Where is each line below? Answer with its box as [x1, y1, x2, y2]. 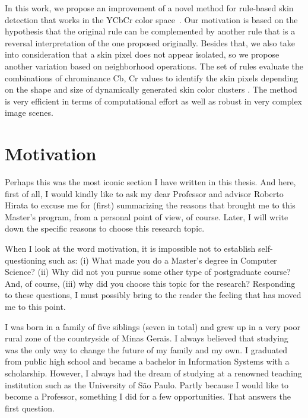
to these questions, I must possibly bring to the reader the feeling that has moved [5, 289, 301, 301]
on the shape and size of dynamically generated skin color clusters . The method [5, 83, 297, 96]
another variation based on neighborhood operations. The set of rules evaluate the [5, 59, 303, 72]
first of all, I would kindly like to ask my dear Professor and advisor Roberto [5, 187, 284, 199]
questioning [5, 254, 46, 266]
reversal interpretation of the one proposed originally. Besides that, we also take [5, 36, 295, 49]
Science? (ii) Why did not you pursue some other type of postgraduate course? [5, 265, 291, 278]
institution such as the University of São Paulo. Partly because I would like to [5, 378, 289, 391]
